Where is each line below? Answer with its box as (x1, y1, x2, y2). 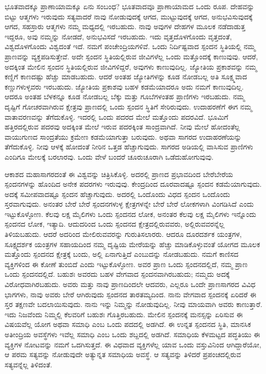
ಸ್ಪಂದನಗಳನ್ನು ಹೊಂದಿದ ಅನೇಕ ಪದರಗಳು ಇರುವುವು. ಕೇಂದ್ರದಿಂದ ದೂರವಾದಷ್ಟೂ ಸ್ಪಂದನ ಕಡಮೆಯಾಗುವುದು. (5, 179, 262, 189)
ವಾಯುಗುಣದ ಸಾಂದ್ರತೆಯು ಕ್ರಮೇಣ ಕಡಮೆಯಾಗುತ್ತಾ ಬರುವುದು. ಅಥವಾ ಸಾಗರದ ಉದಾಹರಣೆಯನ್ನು (5, 131, 242, 142)
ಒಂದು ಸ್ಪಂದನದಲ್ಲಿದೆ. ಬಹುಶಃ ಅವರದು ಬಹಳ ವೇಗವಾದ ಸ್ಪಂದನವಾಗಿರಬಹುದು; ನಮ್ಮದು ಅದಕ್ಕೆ (5, 269, 230, 279)
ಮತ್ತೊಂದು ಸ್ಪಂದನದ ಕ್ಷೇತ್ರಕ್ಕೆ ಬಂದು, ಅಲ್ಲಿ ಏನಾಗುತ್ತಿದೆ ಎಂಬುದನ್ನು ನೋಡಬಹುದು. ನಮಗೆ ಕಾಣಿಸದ (5, 249, 239, 259)
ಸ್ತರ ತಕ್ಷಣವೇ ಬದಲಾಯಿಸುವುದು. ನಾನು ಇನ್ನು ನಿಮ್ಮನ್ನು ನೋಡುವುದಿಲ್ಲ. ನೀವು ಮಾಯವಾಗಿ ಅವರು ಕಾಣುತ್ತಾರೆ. (5, 299, 262, 310)
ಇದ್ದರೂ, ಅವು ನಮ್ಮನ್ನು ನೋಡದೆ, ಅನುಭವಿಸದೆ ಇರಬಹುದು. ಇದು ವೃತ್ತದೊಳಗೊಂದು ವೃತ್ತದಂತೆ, (5, 31, 232, 41)
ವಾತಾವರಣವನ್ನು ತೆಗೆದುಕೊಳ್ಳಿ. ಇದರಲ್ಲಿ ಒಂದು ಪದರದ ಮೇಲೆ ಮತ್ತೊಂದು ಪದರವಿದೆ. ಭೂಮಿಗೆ (5, 111, 229, 122)
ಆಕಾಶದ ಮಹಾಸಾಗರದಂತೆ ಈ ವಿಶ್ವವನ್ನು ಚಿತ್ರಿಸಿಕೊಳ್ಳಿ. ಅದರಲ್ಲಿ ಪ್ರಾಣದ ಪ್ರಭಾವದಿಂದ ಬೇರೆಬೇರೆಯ (5, 168, 233, 179)
